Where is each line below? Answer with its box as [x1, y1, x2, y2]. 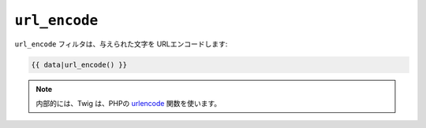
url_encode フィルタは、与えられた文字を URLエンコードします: [14, 39, 228, 49]
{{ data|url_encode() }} [31, 60, 128, 69]
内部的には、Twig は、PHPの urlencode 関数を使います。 [35, 98, 222, 108]
